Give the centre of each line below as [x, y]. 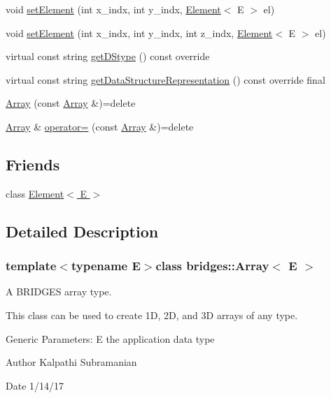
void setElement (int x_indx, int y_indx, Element [113, 9]
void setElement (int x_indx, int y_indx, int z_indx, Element [139, 32]
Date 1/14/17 [35, 385]
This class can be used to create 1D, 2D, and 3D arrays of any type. [152, 315]
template [31, 266]
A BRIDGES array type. [59, 292]
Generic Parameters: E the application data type [110, 338]
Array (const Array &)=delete [71, 103]
